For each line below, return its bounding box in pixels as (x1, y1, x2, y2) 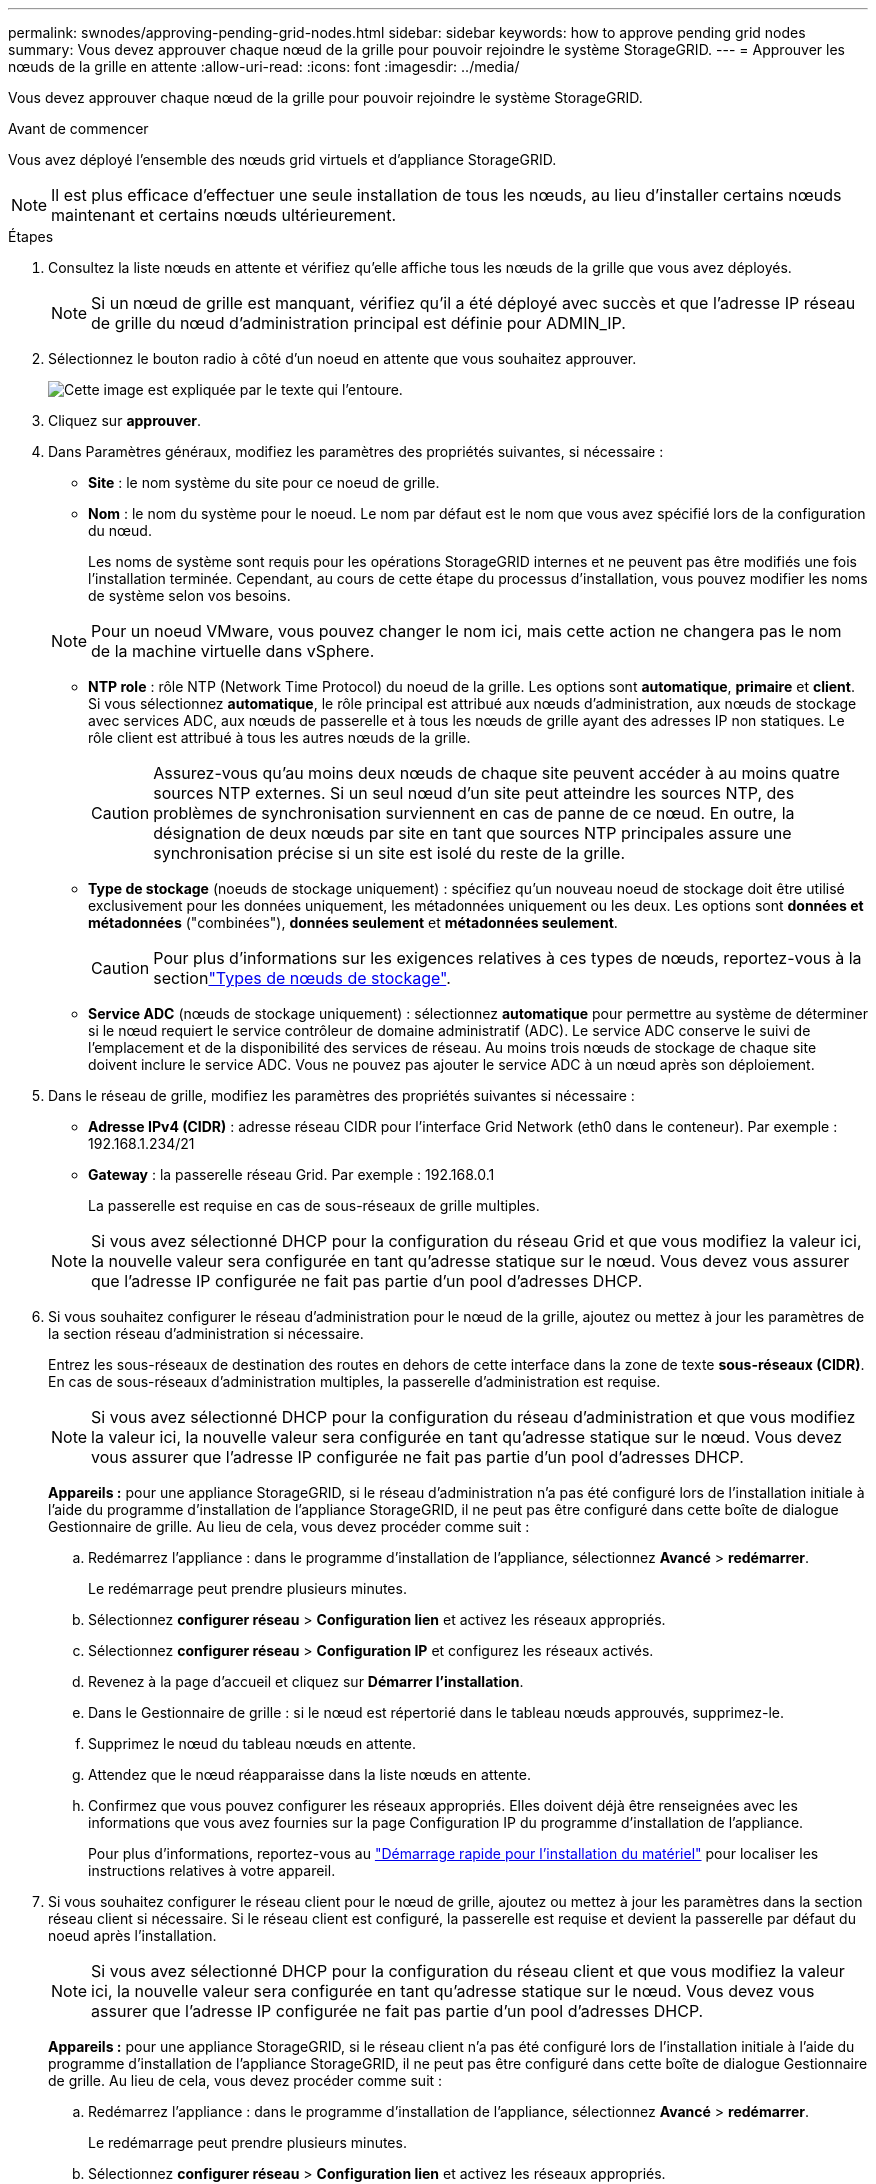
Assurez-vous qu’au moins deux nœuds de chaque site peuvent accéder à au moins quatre (153, 763, 840, 783)
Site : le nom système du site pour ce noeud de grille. (88, 474, 440, 491)
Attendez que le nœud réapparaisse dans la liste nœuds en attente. (88, 1766, 531, 1783)
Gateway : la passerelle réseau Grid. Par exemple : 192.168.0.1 (88, 1166, 495, 1183)
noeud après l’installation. (48, 1927, 217, 1944)
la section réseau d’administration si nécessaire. (48, 1325, 364, 1342)
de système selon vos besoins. (88, 587, 291, 604)
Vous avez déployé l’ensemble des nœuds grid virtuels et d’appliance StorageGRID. (8, 151, 557, 168)
